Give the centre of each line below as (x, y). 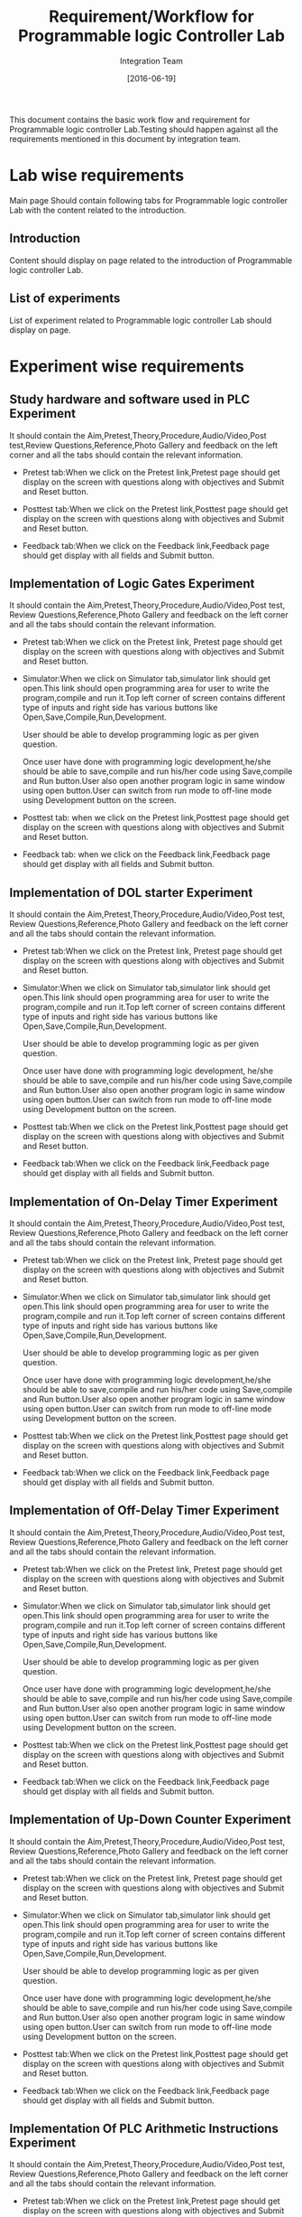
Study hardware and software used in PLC (130, 400)
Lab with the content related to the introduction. (98, 210)
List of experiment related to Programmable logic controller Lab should (141, 320)
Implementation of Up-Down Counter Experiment (150, 1820)
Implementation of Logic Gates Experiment (132, 584)
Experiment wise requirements (127, 366)
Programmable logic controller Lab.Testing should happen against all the (144, 129)
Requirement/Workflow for (151, 17)
